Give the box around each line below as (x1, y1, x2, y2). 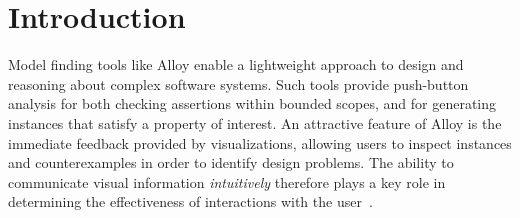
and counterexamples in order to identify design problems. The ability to (8, 152, 454, 173)
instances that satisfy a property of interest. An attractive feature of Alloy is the (8, 112, 502, 133)
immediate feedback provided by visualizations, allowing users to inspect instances (8, 132, 512, 153)
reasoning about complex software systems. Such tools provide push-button (8, 73, 469, 94)
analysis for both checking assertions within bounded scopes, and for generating (8, 93, 497, 114)
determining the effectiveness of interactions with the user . (8, 191, 373, 212)
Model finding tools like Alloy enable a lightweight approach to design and (8, 54, 464, 75)
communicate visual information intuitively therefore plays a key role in (8, 171, 446, 192)
